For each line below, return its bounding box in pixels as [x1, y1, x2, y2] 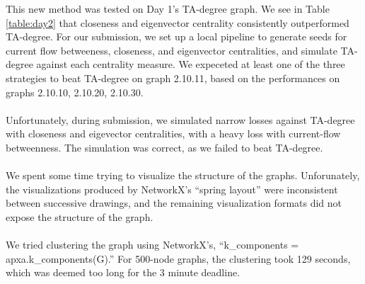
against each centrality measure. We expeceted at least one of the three [36, 57, 345, 72]
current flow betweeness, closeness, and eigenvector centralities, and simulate [6, 42, 337, 57]
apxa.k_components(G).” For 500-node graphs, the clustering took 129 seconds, [6, 251, 351, 266]
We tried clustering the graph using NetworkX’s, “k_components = [6, 237, 299, 252]
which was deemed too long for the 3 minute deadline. [6, 265, 241, 280]
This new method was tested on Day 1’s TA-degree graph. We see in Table [6, 1, 330, 16]
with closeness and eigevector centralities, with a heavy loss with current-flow [6, 126, 341, 141]
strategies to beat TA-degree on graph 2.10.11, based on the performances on [6, 70, 340, 85]
